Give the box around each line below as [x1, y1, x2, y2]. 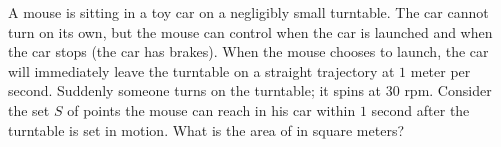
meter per [410, 60, 471, 81]
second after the [371, 99, 470, 120]
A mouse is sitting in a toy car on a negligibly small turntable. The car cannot [8, 2, 489, 22]
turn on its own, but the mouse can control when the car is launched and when [8, 21, 493, 42]
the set [8, 99, 50, 120]
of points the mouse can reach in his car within [67, 99, 356, 120]
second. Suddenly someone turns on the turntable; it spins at [8, 80, 382, 101]
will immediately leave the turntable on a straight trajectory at [8, 60, 395, 81]
